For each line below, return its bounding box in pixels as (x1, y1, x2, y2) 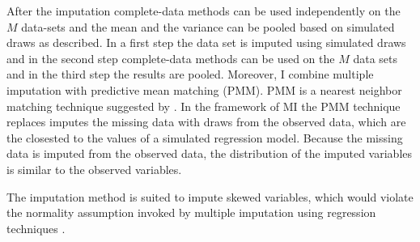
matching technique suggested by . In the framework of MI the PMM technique (6, 97, 401, 114)
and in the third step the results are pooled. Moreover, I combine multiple (6, 66, 374, 83)
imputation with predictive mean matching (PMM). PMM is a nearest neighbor (6, 81, 402, 98)
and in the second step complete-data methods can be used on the (6, 49, 335, 66)
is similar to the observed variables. (6, 160, 182, 177)
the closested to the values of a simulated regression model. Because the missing (6, 129, 403, 146)
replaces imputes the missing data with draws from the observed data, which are (6, 113, 406, 130)
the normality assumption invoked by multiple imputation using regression (6, 204, 376, 221)
